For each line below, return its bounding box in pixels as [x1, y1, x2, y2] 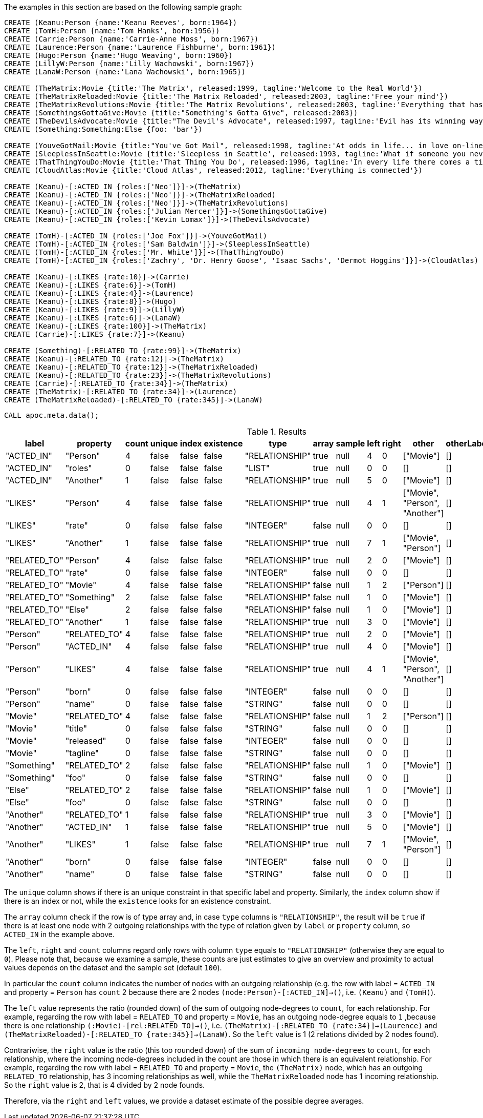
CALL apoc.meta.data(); [4, 411, 99, 419]
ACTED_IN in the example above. [4, 930, 115, 939]
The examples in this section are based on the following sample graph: [4, 3, 242, 11]
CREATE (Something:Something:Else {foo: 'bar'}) [4, 125, 203, 133]
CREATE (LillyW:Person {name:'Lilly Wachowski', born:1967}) [4, 59, 254, 68]
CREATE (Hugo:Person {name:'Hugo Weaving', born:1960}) [4, 51, 233, 59]
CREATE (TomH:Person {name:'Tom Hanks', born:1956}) [4, 27, 220, 35]
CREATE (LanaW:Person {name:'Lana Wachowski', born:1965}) [4, 68, 246, 76]
